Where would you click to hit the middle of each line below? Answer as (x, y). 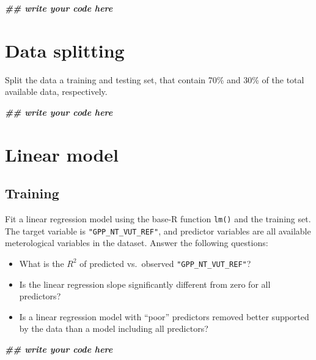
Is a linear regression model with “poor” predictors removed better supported (164, 316)
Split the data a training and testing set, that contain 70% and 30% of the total (155, 79)
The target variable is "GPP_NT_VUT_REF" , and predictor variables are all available (158, 231)
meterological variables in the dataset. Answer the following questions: (137, 243)
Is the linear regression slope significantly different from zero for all (145, 284)
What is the (42, 263)
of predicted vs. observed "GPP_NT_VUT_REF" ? (165, 263)
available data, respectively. (56, 92)
